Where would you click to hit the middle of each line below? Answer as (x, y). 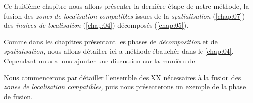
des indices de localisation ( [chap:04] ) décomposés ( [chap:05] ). (96, 25)
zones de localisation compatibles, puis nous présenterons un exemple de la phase (125, 87)
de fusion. (18, 96)
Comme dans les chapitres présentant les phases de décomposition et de (111, 41)
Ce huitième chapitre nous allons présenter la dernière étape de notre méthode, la (126, 6)
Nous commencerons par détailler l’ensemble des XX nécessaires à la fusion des (123, 77)
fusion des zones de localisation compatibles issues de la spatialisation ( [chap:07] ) (125, 15)
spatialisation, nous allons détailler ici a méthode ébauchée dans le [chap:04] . (119, 51)
